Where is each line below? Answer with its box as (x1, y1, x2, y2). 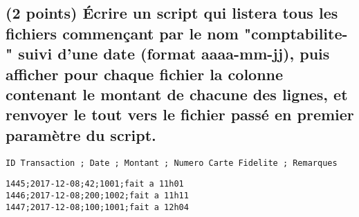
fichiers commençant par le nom (6, 22, 239, 44)
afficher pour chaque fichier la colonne (6, 63, 284, 84)
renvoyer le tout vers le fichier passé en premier (6, 104, 354, 125)
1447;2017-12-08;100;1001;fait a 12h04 (6, 202, 189, 212)
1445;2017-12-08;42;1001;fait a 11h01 (6, 179, 184, 189)
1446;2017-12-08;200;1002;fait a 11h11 (6, 190, 189, 200)
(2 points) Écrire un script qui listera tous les (6, 2, 338, 23)
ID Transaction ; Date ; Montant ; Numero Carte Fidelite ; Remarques (6, 158, 338, 168)
